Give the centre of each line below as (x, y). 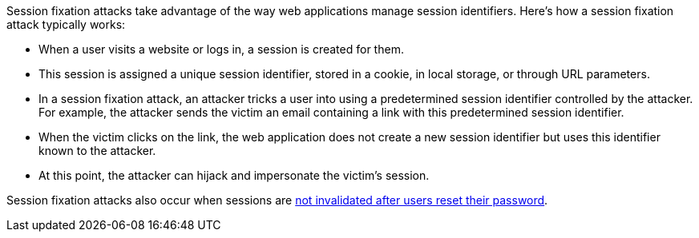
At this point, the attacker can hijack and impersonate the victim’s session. (234, 175)
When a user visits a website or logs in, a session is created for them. (221, 49)
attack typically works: (66, 24)
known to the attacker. (97, 151)
